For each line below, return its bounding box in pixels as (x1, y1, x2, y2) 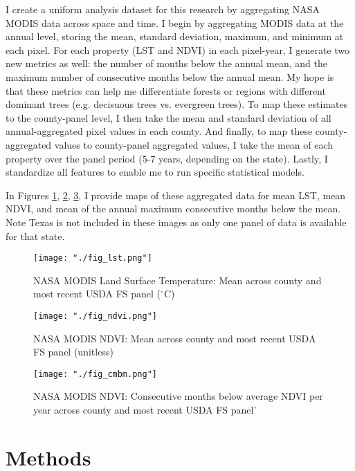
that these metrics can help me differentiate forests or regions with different (6, 83, 326, 98)
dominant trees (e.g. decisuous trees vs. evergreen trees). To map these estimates (6, 97, 348, 111)
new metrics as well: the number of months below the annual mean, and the (6, 56, 327, 71)
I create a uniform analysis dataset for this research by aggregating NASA (6, 2, 320, 16)
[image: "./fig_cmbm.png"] (33, 369, 157, 379)
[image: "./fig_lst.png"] (33, 253, 152, 264)
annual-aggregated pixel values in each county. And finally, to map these (6, 124, 313, 138)
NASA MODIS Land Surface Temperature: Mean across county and (33, 273, 322, 287)
